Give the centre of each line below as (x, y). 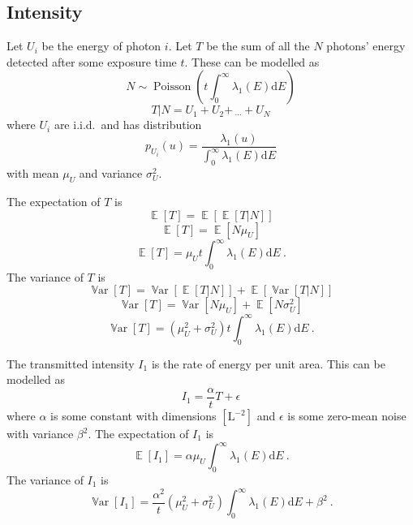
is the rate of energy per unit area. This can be (268, 363)
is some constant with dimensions (133, 416)
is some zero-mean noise (347, 416)
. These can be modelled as (252, 61)
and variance (111, 173)
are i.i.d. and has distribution (128, 125)
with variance (40, 434)
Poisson (172, 87)
